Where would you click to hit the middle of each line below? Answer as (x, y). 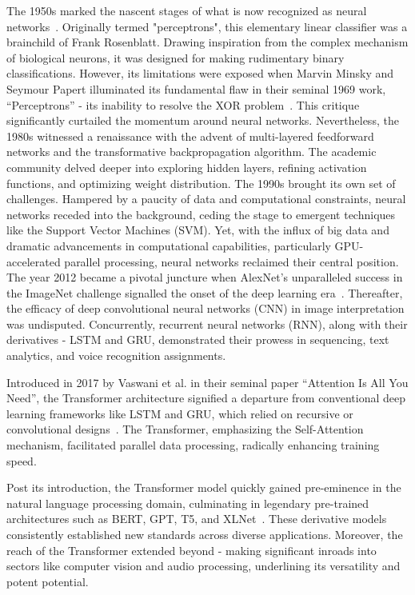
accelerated (34, 261)
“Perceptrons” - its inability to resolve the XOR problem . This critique (183, 104)
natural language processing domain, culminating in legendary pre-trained (188, 503)
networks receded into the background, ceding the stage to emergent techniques (201, 214)
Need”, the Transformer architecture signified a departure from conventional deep (206, 398)
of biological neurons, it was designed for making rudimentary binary (176, 57)
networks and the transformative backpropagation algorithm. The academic (192, 152)
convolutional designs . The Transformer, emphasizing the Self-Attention (185, 429)
